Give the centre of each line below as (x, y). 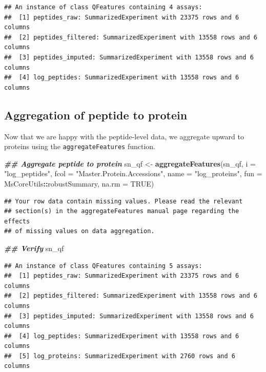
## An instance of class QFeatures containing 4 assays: (103, 7)
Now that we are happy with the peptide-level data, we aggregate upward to (124, 136)
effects (17, 221)
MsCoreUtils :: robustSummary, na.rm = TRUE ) (79, 183)
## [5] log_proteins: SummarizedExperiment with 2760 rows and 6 (120, 356)
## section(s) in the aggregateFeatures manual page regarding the (122, 211)
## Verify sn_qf (34, 248)
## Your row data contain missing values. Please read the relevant (124, 201)
